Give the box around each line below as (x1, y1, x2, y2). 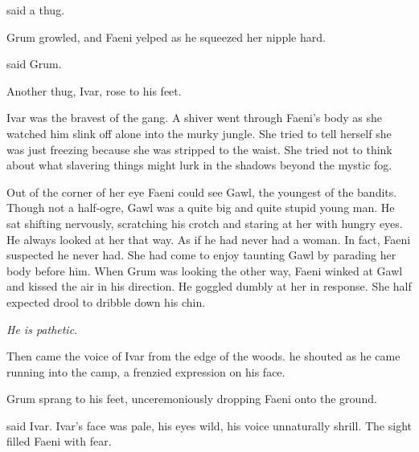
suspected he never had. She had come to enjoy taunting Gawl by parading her (6, 246, 396, 263)
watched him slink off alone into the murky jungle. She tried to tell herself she (6, 124, 392, 141)
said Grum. (6, 55, 62, 72)
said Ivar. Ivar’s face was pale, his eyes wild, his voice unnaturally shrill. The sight (6, 417, 412, 434)
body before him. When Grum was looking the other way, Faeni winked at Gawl (6, 262, 403, 279)
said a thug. (6, 2, 65, 18)
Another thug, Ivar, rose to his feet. (6, 82, 182, 99)
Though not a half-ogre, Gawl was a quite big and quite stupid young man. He (6, 199, 395, 216)
